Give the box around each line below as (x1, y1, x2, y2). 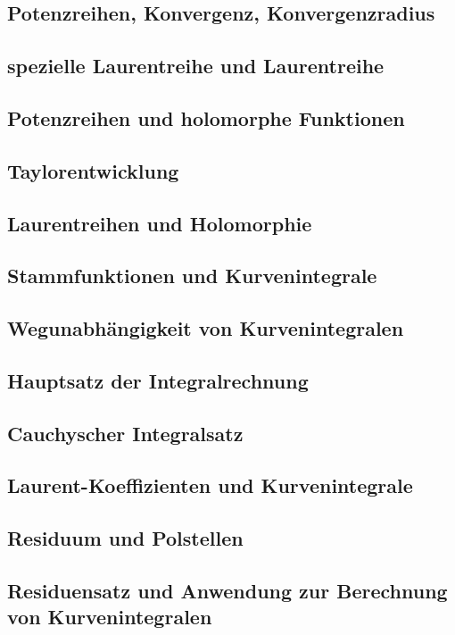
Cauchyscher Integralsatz (7, 419, 244, 447)
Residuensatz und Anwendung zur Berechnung (7, 576, 448, 604)
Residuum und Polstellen (7, 524, 244, 552)
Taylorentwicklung (7, 156, 179, 184)
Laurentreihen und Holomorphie (7, 209, 312, 237)
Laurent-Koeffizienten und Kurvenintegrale (7, 472, 413, 499)
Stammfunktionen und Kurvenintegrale (7, 262, 377, 289)
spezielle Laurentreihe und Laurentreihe (7, 52, 385, 79)
